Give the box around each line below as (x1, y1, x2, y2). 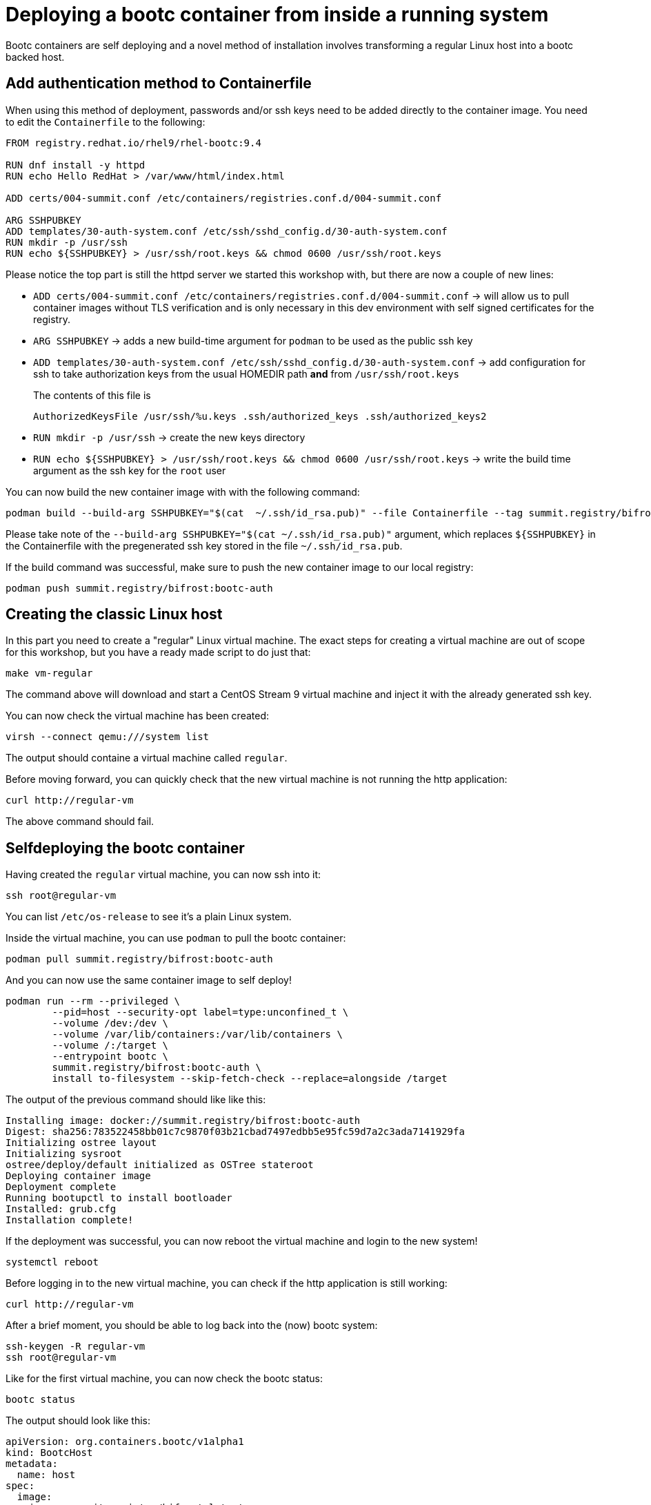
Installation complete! (6, 1214, 134, 1226)
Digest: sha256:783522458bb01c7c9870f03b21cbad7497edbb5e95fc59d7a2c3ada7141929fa (6, 1126, 465, 1138)
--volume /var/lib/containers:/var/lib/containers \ (52, 1029, 343, 1040)
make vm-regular (6, 668, 93, 679)
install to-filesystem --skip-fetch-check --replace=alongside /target (52, 1073, 448, 1085)
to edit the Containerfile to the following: (6, 115, 206, 128)
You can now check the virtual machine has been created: (6, 710, 270, 722)
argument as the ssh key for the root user (33, 464, 226, 476)
